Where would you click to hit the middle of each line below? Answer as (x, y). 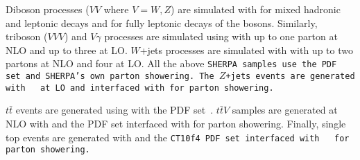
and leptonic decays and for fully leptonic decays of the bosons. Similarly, (162, 23)
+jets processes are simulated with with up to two (246, 50)
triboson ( (27, 36)
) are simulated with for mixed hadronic (256, 9)
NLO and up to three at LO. (67, 50)
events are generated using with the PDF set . (114, 110)
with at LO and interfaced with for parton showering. (140, 88)
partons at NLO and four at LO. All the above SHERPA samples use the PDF (171, 63)
